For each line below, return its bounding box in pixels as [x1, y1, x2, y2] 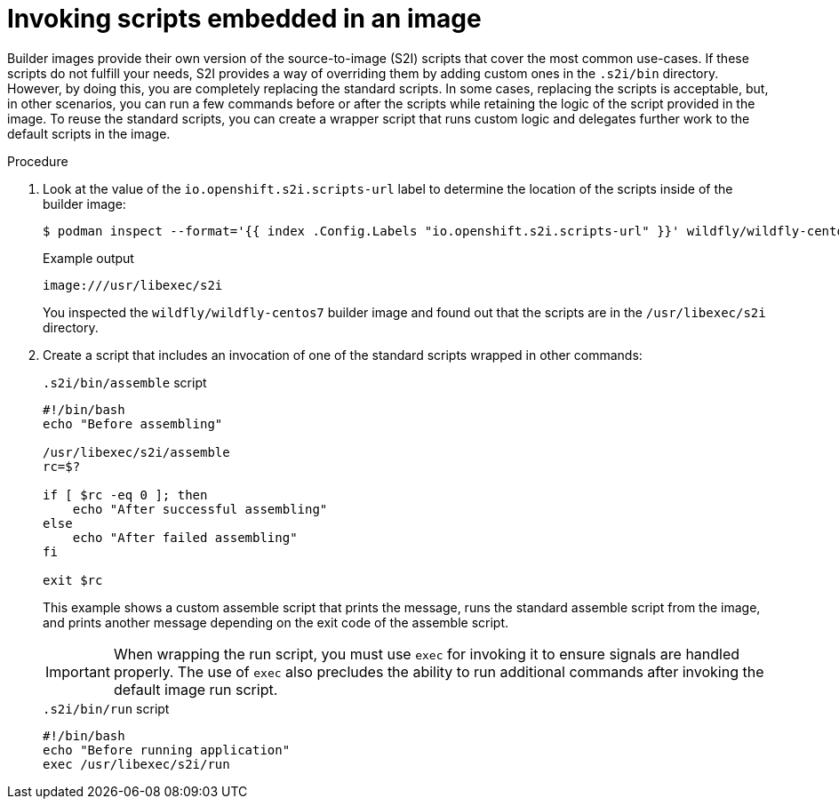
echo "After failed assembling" [72, 530, 298, 545]
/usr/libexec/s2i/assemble [43, 444, 230, 459]
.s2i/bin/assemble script [43, 374, 207, 390]
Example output [43, 250, 134, 266]
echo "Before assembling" [43, 416, 223, 431]
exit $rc [43, 572, 103, 587]
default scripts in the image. [7, 125, 171, 141]
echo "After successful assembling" [72, 501, 328, 516]
